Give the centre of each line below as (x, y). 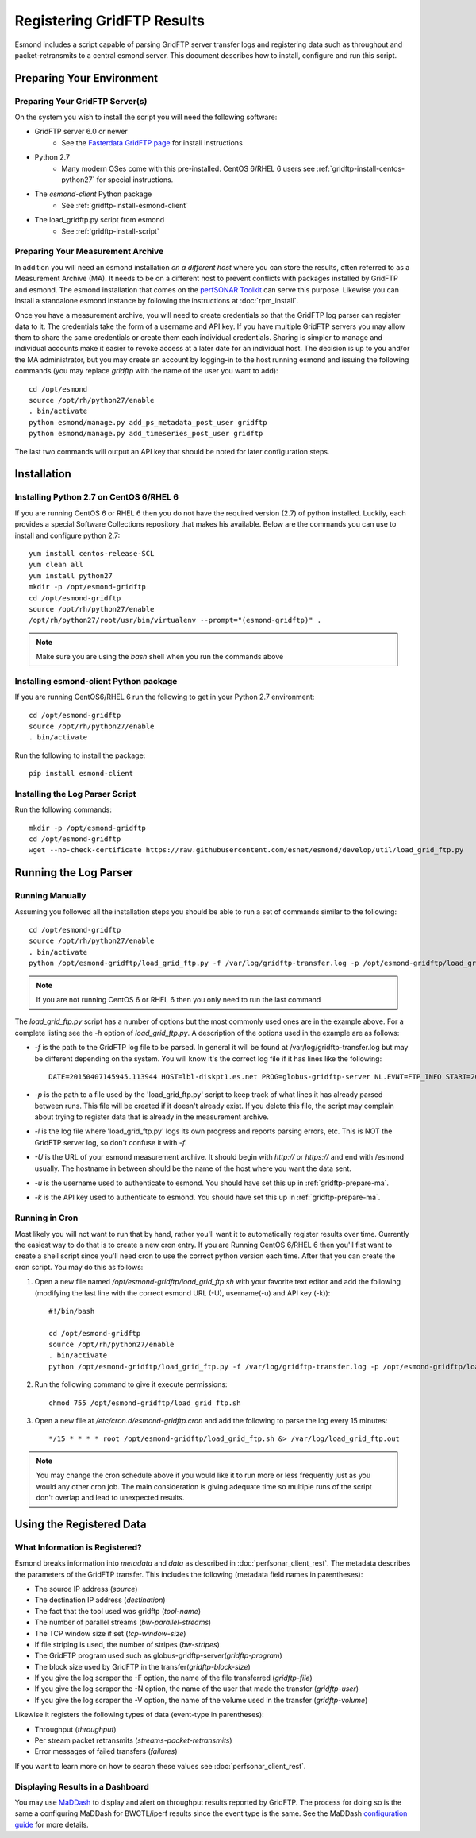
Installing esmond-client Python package (96, 681)
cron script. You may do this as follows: (79, 1267)
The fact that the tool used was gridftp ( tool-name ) (118, 1611)
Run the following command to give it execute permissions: (131, 1384)
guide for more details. (52, 1824)
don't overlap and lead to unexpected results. (110, 1498)
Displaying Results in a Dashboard (82, 1786)
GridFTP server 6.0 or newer (81, 132)
